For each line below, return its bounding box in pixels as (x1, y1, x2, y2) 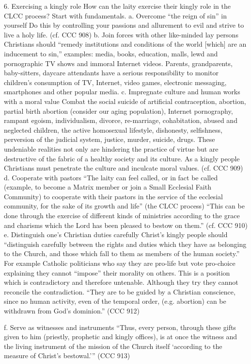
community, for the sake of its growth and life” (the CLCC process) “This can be (4, 201, 245, 211)
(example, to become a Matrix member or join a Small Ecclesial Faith (4, 182, 211, 192)
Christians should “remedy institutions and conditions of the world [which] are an (4, 39, 247, 49)
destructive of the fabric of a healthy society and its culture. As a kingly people (4, 153, 240, 163)
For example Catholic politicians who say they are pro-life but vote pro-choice (4, 258, 235, 268)
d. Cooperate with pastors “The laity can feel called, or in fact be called (4, 172, 218, 182)
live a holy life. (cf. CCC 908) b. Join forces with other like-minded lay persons (4, 29, 238, 39)
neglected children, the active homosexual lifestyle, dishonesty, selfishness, (4, 124, 222, 135)
